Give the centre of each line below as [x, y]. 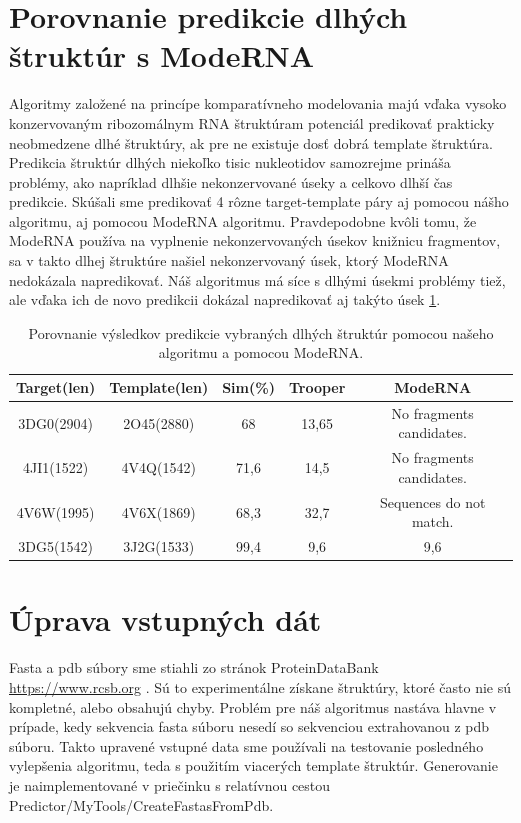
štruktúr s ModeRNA [162, 55]
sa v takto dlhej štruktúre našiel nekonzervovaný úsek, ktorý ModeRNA [229, 260]
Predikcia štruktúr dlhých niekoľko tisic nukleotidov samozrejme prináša [230, 162]
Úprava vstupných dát [165, 619]
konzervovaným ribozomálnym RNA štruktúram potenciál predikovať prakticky [252, 122]
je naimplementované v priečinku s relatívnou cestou [170, 784]
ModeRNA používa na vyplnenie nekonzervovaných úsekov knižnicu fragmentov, [255, 240]
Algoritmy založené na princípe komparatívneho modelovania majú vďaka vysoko [258, 103]
